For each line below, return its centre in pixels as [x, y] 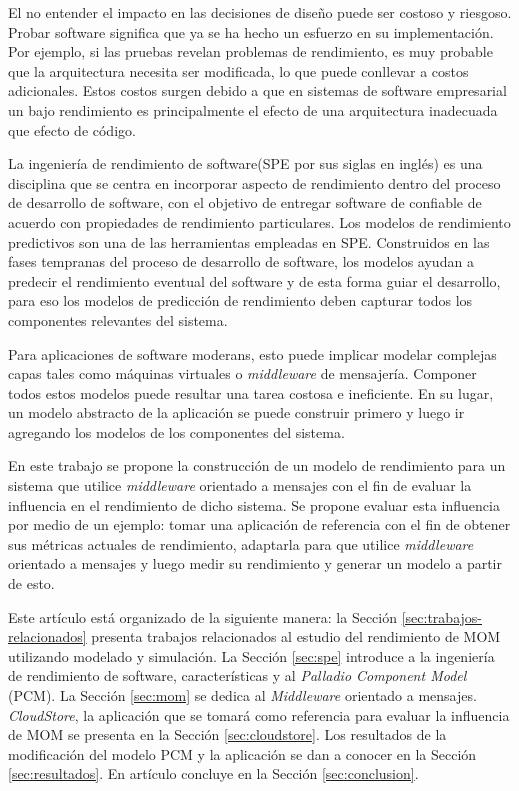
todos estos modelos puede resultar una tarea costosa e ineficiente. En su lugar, [251, 392]
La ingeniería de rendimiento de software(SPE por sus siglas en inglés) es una [245, 163]
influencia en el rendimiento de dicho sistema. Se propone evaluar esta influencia [254, 504]
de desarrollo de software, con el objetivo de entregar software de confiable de [245, 202]
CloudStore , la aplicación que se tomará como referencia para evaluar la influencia [259, 714]
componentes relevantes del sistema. [118, 319]
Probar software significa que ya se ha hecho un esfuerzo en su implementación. [251, 31]
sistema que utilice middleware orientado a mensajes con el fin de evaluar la [240, 485]
